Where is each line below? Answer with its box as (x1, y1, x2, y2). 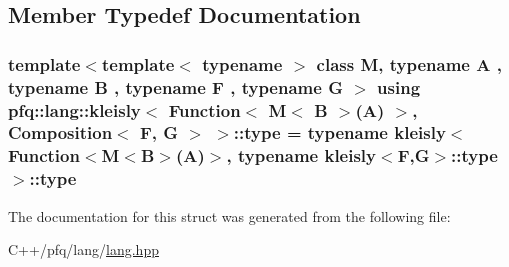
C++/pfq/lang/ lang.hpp (8, 239, 159, 260)
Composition (8, 120, 113, 145)
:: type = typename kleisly (233, 120, 446, 145)
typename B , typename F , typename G (8, 74, 343, 99)
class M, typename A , (316, 51, 502, 76)
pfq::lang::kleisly (8, 97, 141, 122)
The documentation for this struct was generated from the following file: (8, 205, 451, 226)
